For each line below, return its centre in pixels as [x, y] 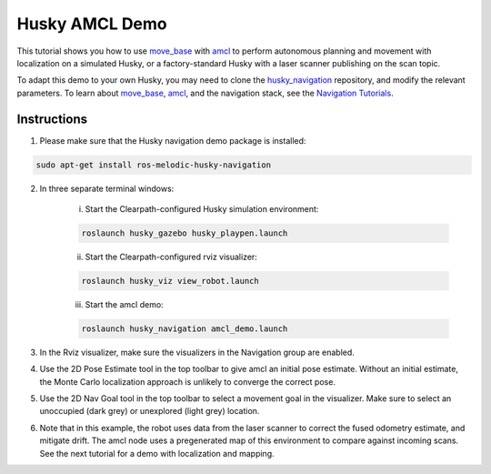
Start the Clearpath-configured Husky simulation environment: [202, 208]
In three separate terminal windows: [107, 188]
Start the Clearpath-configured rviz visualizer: [171, 257]
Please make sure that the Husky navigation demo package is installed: [173, 140]
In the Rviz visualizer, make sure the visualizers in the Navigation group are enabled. [197, 352]
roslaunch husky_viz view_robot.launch [170, 281]
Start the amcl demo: [124, 304]
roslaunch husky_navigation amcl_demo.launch [185, 328]
